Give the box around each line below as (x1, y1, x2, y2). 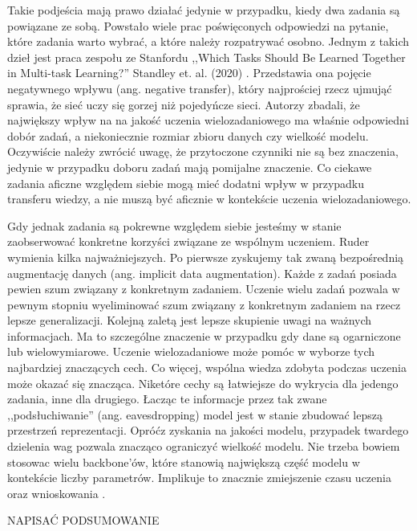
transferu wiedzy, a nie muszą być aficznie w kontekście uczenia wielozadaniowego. (7, 190, 411, 207)
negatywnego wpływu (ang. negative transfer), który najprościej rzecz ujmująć (7, 80, 392, 96)
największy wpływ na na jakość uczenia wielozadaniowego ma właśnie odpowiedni (7, 112, 409, 129)
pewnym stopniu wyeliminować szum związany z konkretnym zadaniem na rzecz (7, 296, 401, 312)
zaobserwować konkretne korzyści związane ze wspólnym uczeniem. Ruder (7, 233, 370, 250)
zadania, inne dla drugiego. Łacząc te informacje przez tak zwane (7, 390, 327, 407)
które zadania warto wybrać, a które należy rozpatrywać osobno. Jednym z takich (7, 33, 409, 50)
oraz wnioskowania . (7, 484, 106, 501)
